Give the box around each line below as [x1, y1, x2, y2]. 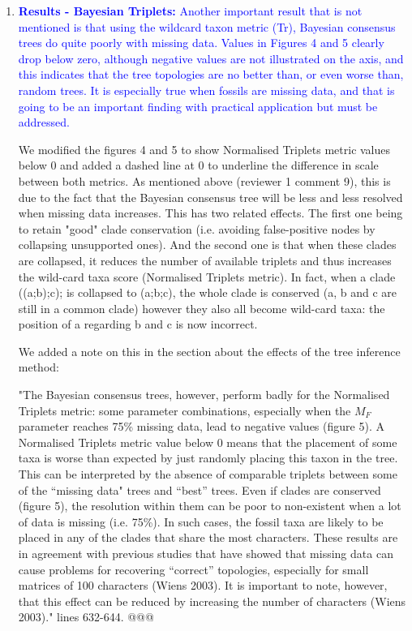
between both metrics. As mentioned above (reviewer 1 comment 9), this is [18, 172, 391, 189]
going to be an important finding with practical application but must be [18, 97, 378, 114]
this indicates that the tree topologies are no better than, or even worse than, [18, 66, 404, 83]
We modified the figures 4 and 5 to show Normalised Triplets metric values [18, 140, 391, 157]
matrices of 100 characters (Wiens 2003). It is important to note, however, [18, 577, 388, 594]
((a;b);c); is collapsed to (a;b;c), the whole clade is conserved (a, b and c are [18, 284, 397, 301]
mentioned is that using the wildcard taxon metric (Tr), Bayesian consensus [18, 18, 396, 35]
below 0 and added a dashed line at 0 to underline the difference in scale [18, 157, 379, 174]
